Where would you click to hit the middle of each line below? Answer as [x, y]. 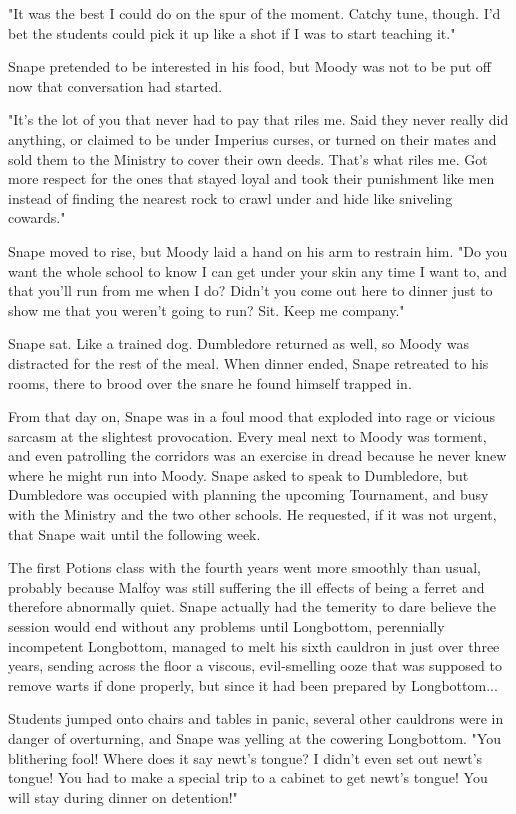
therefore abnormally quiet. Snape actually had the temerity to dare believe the [252, 606]
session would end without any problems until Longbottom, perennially [226, 626]
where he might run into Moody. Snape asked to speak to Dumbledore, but [238, 474]
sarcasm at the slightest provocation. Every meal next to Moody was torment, [247, 435]
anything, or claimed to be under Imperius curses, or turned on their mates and [252, 138]
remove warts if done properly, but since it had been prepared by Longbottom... [253, 684]
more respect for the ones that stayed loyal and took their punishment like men [251, 178]
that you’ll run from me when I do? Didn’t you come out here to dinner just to [250, 290]
